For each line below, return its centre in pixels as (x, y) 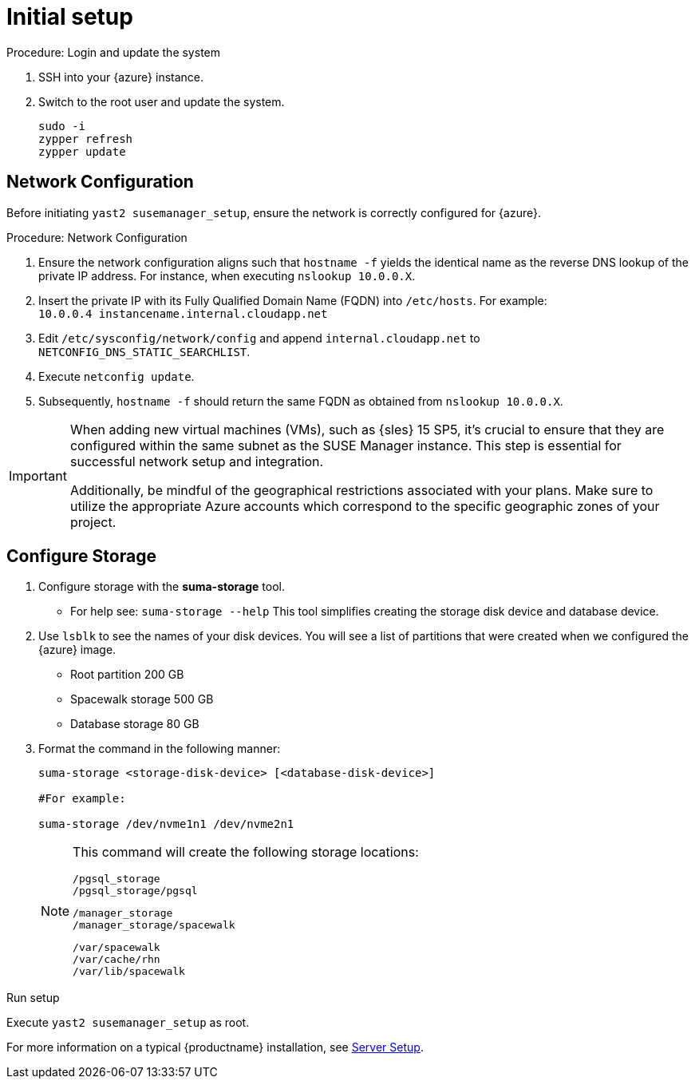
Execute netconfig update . (116, 376)
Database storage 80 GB (135, 724)
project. (93, 522)
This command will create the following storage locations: (246, 852)
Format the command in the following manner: (160, 749)
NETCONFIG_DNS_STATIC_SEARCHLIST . (144, 351)
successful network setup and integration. (197, 461)
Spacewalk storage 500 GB (142, 699)
